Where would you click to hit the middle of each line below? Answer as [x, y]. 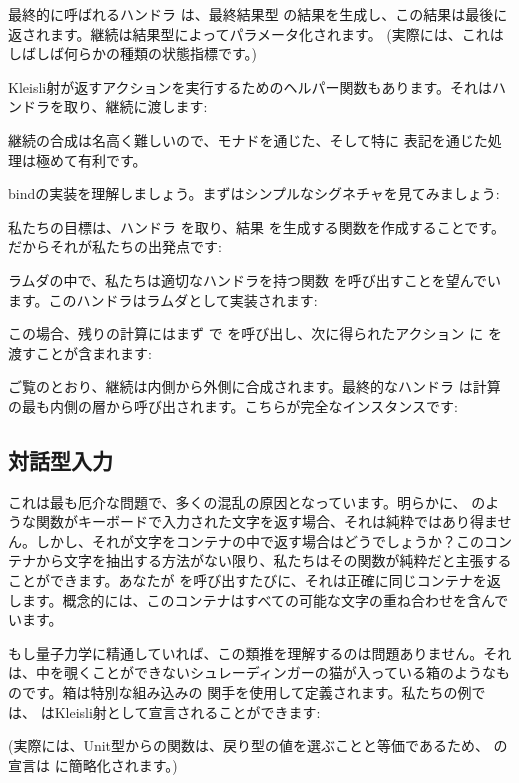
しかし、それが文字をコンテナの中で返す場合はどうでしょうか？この [259, 540]
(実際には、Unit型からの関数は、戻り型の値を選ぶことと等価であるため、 [248, 745]
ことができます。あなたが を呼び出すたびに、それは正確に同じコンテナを [247, 580]
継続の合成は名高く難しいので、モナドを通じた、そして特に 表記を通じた [248, 139]
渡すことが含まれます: [80, 352]
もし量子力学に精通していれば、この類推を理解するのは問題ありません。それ [260, 652]
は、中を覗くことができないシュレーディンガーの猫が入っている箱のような [252, 672]
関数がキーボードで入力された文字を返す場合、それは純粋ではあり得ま [266, 521]
